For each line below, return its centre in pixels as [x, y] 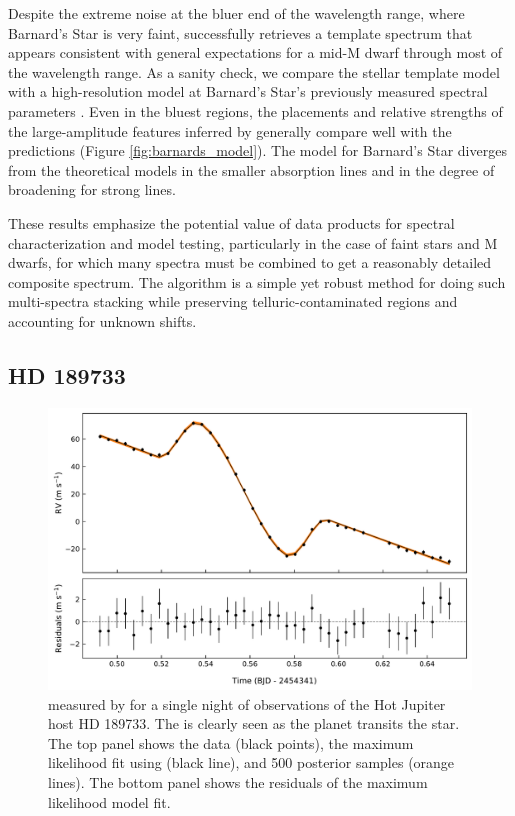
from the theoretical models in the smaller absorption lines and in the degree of [251, 169]
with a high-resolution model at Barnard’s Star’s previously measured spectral [248, 91]
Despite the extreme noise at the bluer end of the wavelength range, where [236, 13]
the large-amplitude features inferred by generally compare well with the [230, 130]
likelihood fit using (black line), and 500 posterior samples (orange [251, 762]
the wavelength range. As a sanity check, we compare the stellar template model [254, 71]
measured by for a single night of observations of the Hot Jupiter [247, 703]
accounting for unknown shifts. [102, 320]
